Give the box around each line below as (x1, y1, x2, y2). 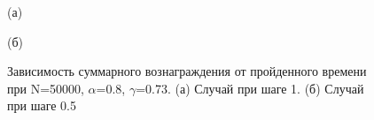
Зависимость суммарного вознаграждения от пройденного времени (7, 62, 367, 80)
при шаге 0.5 (7, 96, 76, 115)
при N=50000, (7, 79, 84, 97)
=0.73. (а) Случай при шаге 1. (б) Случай (136, 79, 364, 97)
